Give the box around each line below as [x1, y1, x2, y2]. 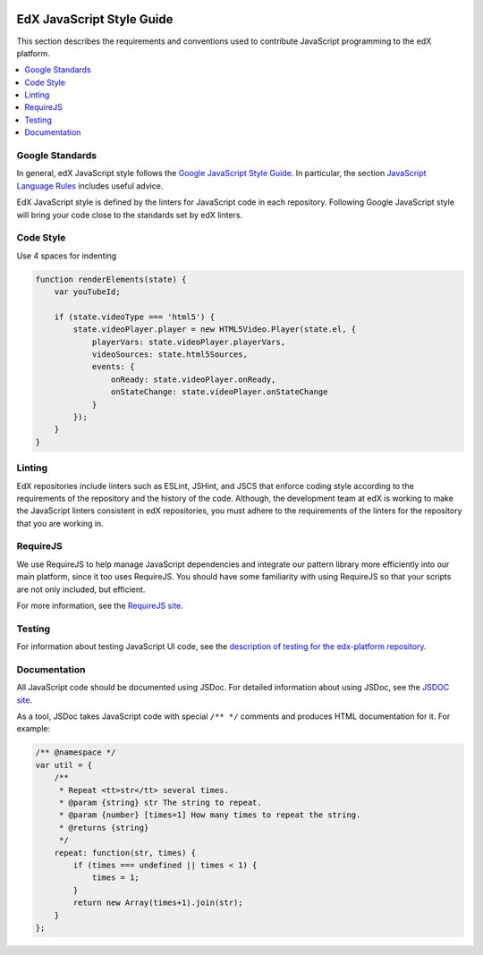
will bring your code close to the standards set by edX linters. [16, 209, 243, 220]
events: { [91, 362, 135, 372]
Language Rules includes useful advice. [16, 180, 164, 191]
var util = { [35, 760, 93, 770]
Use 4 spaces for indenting [16, 250, 117, 261]
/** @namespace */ [35, 748, 116, 757]
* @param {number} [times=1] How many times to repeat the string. [58, 810, 361, 820]
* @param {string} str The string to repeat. [58, 797, 263, 807]
